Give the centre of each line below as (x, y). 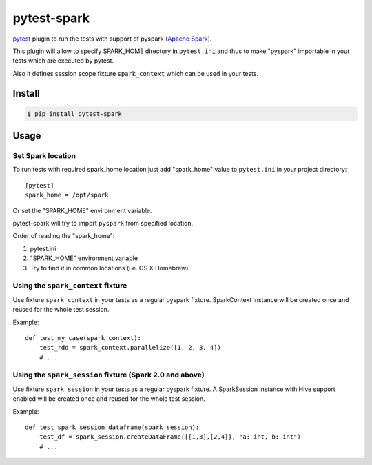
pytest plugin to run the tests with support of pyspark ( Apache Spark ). (112, 39)
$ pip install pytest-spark (74, 113)
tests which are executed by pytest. (63, 61)
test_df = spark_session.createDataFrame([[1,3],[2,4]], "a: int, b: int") (170, 437)
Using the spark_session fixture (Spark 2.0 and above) (108, 375)
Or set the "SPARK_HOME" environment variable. (82, 210)
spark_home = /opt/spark (67, 195)
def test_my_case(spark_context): (83, 338)
